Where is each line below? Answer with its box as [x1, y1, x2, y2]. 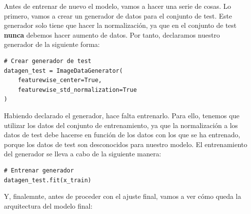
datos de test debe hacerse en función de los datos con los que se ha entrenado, [4, 129, 240, 140]
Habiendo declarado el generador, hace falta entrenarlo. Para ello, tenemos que [4, 110, 240, 120]
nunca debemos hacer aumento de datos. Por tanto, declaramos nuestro [4, 29, 220, 40]
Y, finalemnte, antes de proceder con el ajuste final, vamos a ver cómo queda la [4, 191, 241, 201]
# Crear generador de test [4, 57, 91, 64]
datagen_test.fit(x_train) [4, 176, 91, 184]
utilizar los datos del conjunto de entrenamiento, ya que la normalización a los [4, 120, 238, 130]
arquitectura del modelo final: [4, 200, 93, 211]
